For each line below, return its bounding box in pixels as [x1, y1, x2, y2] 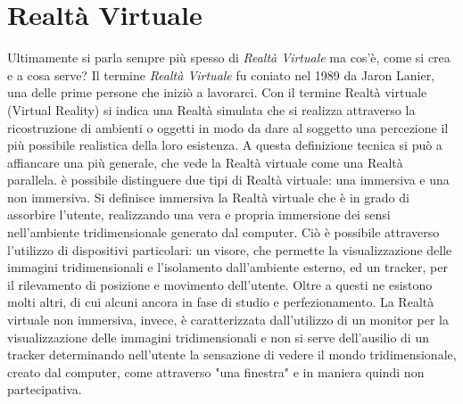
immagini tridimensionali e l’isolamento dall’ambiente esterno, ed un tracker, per [7, 258, 448, 276]
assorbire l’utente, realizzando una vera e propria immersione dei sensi [7, 205, 391, 224]
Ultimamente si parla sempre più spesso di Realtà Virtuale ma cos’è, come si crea [7, 48, 451, 67]
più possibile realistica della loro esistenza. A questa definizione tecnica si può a [7, 136, 442, 154]
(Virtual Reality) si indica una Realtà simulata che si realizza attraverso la [7, 100, 416, 119]
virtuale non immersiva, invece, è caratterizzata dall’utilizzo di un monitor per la [7, 310, 449, 329]
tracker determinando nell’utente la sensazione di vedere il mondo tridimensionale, [7, 345, 457, 364]
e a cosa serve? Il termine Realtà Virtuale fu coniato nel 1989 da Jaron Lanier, [7, 65, 435, 84]
